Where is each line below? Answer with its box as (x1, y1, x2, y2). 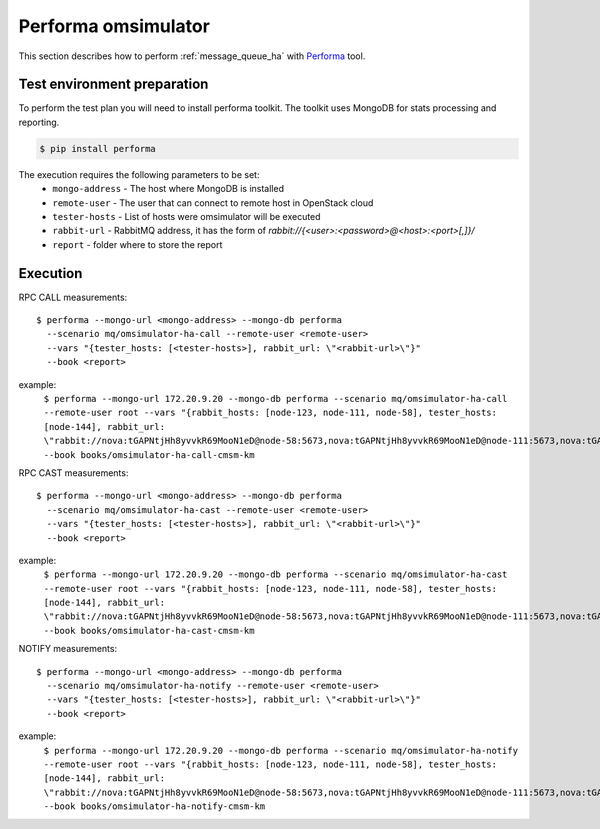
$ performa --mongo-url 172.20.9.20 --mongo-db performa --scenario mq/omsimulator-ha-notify (43, 745, 519, 756)
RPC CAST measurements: (18, 466, 129, 479)
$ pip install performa (39, 143, 157, 154)
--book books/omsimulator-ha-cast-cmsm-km (43, 625, 255, 636)
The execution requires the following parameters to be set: (18, 168, 260, 180)
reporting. (18, 116, 60, 128)
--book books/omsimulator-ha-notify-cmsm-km (43, 801, 266, 812)
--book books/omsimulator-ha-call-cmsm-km (43, 449, 255, 460)
